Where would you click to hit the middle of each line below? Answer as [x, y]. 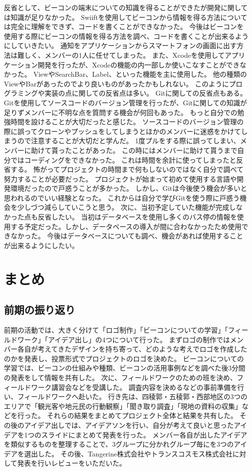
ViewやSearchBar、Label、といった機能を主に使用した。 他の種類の [140, 74]
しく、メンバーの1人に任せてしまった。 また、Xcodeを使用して [124, 55]
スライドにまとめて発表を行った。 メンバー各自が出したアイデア [144, 434]
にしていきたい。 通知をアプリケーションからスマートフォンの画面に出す [120, 45]
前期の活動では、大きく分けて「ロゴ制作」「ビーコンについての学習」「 [116, 330]
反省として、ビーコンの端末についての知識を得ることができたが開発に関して [126, 7]
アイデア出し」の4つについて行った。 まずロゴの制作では [139, 339]
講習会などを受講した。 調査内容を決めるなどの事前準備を [144, 387]
